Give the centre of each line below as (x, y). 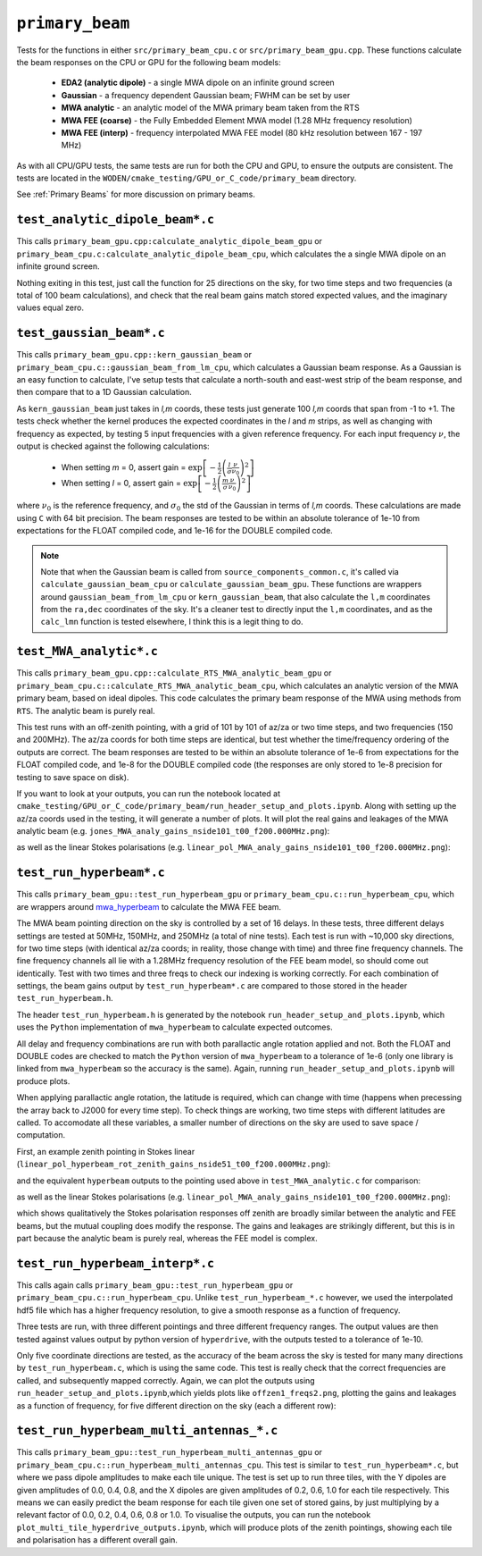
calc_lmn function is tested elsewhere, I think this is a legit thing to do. (172, 622)
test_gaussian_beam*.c (91, 333)
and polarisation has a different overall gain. (97, 1540)
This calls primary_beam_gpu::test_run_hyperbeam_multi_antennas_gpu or (170, 1452)
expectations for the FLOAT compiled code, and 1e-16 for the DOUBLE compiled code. (175, 531)
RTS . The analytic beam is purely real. (86, 711)
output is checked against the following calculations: (113, 446)
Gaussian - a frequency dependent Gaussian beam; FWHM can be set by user (206, 95)
